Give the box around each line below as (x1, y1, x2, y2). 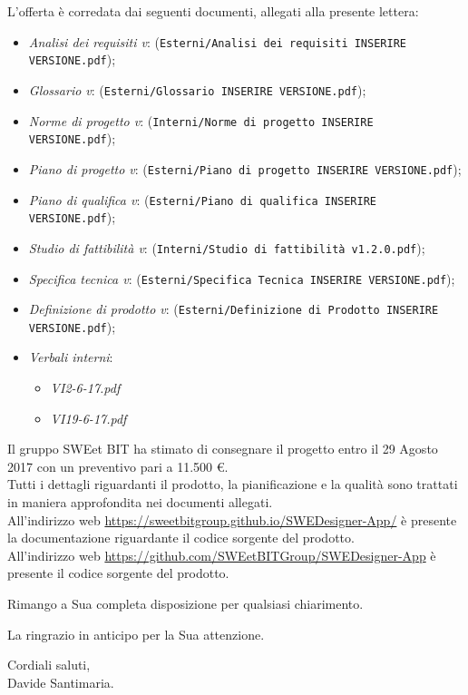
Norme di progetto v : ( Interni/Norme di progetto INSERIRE (28, 111, 374, 130)
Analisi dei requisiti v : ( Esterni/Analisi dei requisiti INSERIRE (28, 32, 406, 51)
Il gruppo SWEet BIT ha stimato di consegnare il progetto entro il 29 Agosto (7, 439, 438, 458)
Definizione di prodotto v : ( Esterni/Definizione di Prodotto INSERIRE (28, 299, 439, 318)
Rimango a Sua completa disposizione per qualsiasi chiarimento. (7, 594, 364, 612)
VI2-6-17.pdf (50, 378, 121, 397)
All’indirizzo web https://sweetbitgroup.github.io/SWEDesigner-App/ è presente (7, 510, 457, 529)
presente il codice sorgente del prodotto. (7, 563, 229, 582)
